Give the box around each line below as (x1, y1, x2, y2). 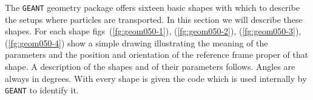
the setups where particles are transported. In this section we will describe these (5, 13, 303, 25)
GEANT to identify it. (5, 84, 79, 96)
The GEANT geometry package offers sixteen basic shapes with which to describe (5, 1, 300, 13)
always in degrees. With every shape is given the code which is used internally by (5, 72, 307, 84)
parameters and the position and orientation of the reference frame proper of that (5, 48, 309, 61)
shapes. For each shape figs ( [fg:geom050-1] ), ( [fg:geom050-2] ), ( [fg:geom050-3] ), (5, 25, 301, 37)
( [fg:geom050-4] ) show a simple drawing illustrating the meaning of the (5, 36, 268, 49)
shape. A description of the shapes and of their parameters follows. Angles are (5, 60, 295, 73)
